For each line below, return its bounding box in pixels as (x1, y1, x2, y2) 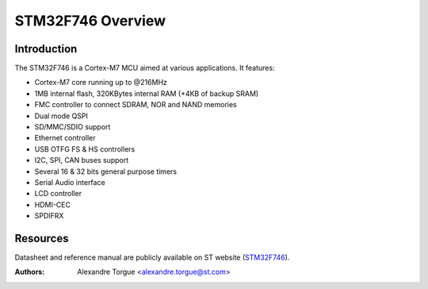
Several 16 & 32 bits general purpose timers (34, 167, 178, 176)
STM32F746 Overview (14, 12, 166, 29)
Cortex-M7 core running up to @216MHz (34, 78, 168, 87)
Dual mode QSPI (34, 111, 89, 121)
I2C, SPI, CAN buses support (34, 156, 129, 165)
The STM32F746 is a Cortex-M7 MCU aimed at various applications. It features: (14, 64, 275, 73)
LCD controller (34, 189, 82, 198)
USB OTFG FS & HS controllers (34, 144, 136, 154)
